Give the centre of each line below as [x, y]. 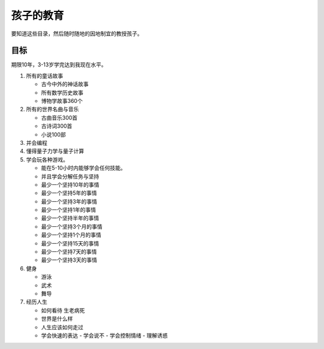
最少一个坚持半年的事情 [70, 218]
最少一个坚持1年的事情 [68, 210]
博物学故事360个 [62, 101]
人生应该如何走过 [62, 327]
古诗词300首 [57, 126]
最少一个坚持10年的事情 [70, 184]
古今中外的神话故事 [65, 84]
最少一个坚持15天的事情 [70, 243]
